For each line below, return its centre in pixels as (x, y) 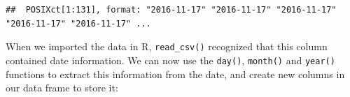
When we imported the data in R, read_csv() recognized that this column (167, 46)
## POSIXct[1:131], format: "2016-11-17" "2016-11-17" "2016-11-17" (171, 10)
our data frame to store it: (62, 88)
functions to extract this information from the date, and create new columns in (175, 74)
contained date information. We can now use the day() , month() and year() (170, 60)
